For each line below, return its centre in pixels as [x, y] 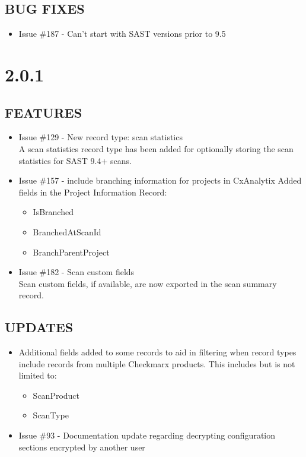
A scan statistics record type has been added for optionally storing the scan [156, 148]
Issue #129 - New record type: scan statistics [101, 137]
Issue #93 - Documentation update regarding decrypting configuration [147, 435]
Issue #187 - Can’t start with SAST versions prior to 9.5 [122, 34]
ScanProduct [56, 395]
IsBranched [53, 212]
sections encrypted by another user [82, 447]
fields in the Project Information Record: [93, 192]
